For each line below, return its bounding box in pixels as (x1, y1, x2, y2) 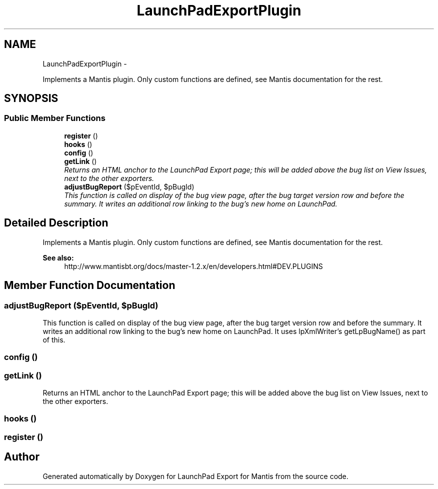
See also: (42, 253, 74, 262)
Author (4, 450, 39, 463)
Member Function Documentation (4, 279, 175, 292)
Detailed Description (4, 216, 108, 229)
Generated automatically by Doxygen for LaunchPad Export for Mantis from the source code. (42, 471, 348, 480)
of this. (42, 335, 65, 344)
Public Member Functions (4, 113, 105, 123)
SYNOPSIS (4, 92, 58, 105)
